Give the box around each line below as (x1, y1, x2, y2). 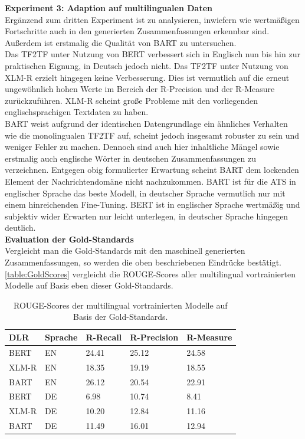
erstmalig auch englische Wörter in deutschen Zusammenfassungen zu (5, 152, 256, 164)
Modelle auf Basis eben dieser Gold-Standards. (5, 279, 173, 291)
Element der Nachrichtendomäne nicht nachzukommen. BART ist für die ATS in (5, 175, 296, 187)
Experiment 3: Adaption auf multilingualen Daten (5, 2, 213, 14)
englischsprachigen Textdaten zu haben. (5, 106, 149, 118)
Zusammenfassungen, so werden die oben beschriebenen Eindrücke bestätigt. (5, 256, 281, 268)
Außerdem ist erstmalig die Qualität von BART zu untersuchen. (5, 36, 237, 48)
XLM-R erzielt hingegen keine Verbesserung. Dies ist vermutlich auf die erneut (5, 71, 290, 83)
